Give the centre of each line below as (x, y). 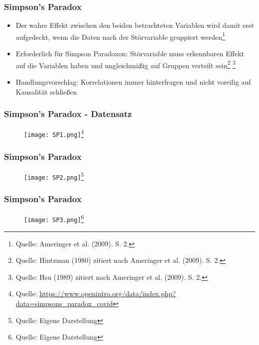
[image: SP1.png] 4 (54, 133)
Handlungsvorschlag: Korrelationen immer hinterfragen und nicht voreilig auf (133, 81)
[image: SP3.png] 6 (54, 218)
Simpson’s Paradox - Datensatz (68, 114)
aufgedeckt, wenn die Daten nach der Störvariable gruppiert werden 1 (120, 36)
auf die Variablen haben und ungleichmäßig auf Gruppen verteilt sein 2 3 (126, 64)
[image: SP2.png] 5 (54, 175)
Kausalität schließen (46, 91)
